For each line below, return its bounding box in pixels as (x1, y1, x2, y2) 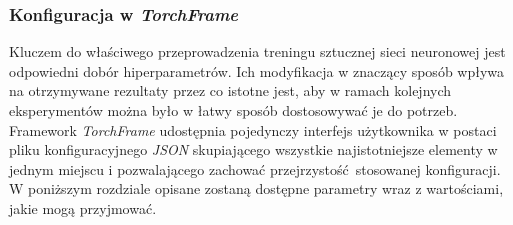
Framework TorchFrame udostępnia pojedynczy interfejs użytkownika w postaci (9, 119, 497, 140)
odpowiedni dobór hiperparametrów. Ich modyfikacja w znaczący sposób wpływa (9, 60, 505, 81)
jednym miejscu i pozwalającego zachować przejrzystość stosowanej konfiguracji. (9, 158, 501, 179)
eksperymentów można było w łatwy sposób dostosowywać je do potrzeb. (9, 100, 458, 120)
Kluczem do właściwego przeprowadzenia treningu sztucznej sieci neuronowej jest (9, 41, 506, 62)
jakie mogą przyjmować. (9, 197, 157, 218)
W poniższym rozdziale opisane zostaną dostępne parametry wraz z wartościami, (9, 178, 504, 199)
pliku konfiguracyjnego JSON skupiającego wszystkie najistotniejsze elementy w (9, 139, 498, 160)
